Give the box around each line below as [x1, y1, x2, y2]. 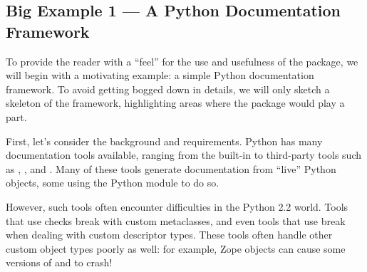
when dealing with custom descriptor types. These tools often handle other [6, 227, 333, 242]
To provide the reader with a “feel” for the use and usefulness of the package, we [6, 53, 358, 68]
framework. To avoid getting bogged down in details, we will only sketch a [6, 81, 330, 96]
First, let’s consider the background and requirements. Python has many [6, 133, 323, 148]
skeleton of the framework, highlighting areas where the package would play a [6, 95, 345, 110]
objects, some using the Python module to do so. [6, 175, 219, 190]
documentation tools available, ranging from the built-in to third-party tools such [6, 147, 361, 162]
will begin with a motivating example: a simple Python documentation [6, 68, 314, 83]
